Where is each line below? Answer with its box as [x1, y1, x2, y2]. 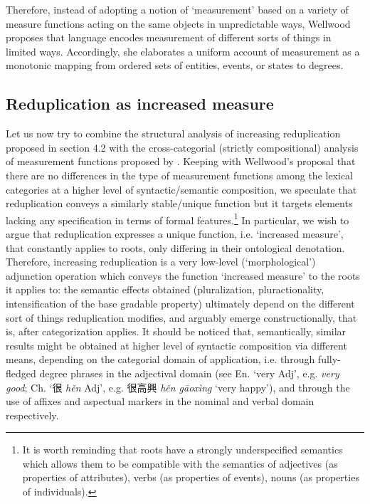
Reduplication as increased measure [6, 93, 274, 115]
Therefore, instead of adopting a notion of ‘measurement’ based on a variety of [6, 2, 349, 16]
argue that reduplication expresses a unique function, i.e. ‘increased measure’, [6, 226, 344, 241]
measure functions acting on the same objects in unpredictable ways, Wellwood [6, 16, 351, 31]
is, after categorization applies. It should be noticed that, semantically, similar [6, 324, 347, 339]
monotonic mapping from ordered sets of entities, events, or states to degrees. [6, 58, 344, 73]
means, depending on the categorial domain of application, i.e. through [6, 352, 315, 367]
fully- [317, 352, 341, 367]
